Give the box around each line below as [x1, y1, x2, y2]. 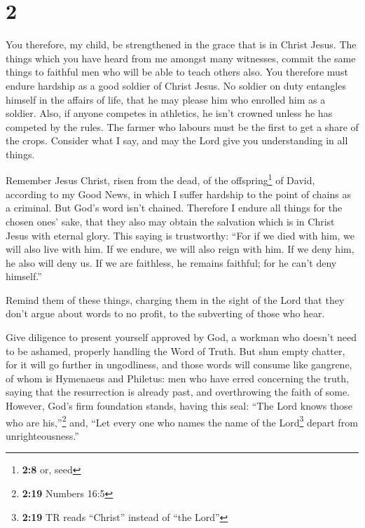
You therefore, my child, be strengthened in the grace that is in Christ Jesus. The [6, 37, 357, 52]
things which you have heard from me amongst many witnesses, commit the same [6, 50, 356, 65]
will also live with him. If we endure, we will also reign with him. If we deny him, [6, 242, 354, 256]
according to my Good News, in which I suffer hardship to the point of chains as [6, 186, 351, 201]
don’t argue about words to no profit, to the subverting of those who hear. [6, 306, 325, 321]
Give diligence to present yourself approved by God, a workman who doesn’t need [6, 330, 357, 345]
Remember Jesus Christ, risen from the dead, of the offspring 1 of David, [6, 171, 315, 188]
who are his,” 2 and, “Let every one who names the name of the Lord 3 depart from [6, 412, 358, 429]
